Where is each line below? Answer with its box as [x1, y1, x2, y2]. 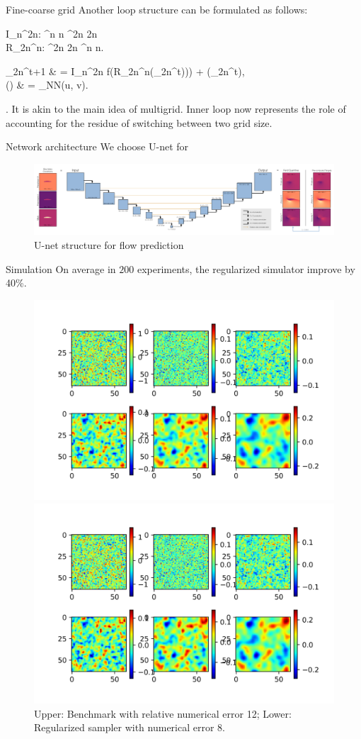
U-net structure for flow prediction [34, 237, 184, 252]
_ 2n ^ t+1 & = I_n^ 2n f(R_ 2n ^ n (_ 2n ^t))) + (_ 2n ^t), [6, 63, 245, 78]
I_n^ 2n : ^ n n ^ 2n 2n [6, 26, 98, 40]
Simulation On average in [6, 261, 116, 276]
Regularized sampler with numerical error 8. [34, 720, 226, 735]
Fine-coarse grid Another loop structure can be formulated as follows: [6, 2, 308, 16]
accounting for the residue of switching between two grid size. [6, 115, 273, 130]
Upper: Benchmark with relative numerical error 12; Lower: [34, 706, 292, 721]
